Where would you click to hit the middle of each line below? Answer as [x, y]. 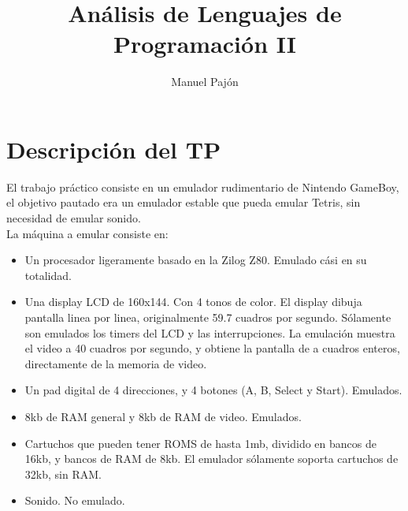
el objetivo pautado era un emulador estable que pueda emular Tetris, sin [184, 202]
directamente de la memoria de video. [116, 363]
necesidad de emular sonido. [74, 218]
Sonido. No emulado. [75, 500]
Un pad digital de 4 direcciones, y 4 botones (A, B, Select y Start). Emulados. [213, 390]
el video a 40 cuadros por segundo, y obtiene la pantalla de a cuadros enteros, [212, 348]
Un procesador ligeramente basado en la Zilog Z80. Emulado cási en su [196, 260]
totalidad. [48, 275]
